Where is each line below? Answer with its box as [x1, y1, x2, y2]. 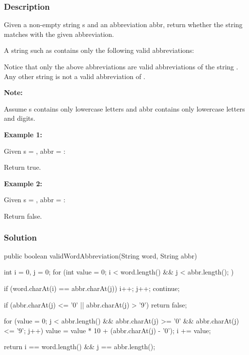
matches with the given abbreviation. [4, 29, 114, 39]
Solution [4, 231, 37, 243]
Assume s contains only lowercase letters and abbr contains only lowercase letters [4, 103, 245, 113]
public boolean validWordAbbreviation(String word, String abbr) [4, 250, 197, 260]
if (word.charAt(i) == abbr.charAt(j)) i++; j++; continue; [4, 283, 180, 293]
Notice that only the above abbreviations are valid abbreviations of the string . [4, 62, 238, 71]
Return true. [4, 162, 41, 172]
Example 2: [4, 178, 42, 188]
